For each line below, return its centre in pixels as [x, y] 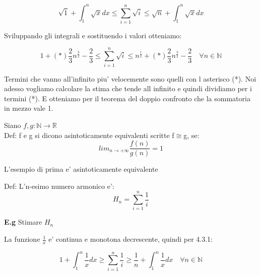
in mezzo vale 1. [29, 108]
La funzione [22, 239]
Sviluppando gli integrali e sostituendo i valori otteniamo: [93, 35]
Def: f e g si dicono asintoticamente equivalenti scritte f [89, 135]
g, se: [191, 135]
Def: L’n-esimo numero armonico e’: [59, 186]
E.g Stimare [23, 222]
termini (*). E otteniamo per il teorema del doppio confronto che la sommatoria [127, 98]
